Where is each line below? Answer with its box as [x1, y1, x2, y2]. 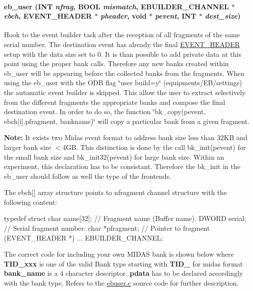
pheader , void [101, 11, 147, 21]
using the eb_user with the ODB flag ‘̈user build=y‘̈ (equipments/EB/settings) [4, 77, 242, 88]
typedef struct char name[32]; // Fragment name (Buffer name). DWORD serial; [4, 213, 247, 223]
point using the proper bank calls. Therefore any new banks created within [4, 58, 229, 69]
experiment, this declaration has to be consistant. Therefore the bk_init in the [4, 161, 240, 171]
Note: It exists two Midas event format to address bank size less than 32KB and [4, 132, 248, 143]
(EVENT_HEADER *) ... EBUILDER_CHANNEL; [4, 232, 163, 242]
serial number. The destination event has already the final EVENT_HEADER [4, 39, 240, 49]
